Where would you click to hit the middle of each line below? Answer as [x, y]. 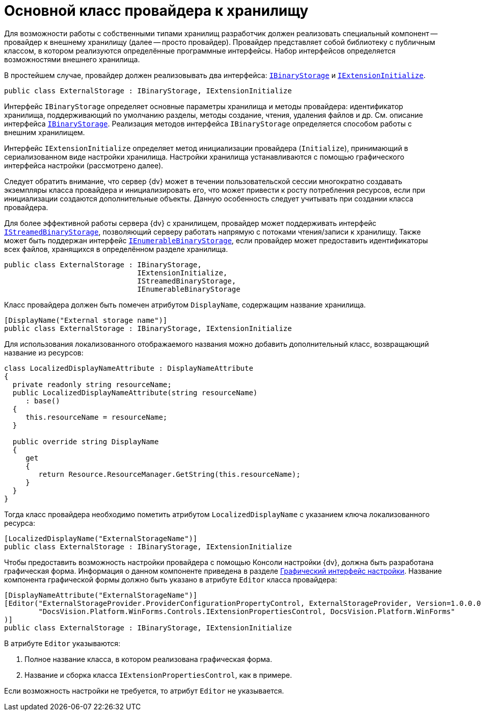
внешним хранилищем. [45, 132]
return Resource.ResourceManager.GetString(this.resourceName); [169, 474]
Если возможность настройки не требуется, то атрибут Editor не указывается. [144, 691]
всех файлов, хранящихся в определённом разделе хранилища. [116, 249]
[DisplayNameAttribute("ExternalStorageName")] [101, 595]
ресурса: [20, 523]
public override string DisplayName [86, 441]
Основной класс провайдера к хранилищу [156, 11]
